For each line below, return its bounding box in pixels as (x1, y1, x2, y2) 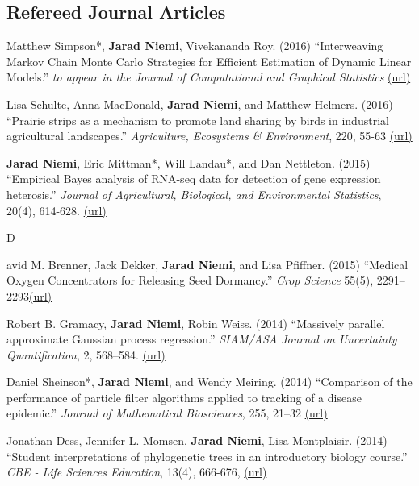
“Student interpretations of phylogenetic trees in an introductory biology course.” (6, 447, 408, 464)
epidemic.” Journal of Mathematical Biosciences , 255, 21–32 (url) (6, 405, 328, 422)
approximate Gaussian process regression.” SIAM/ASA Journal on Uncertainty (6, 330, 397, 347)
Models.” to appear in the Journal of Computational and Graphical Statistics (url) (6, 69, 411, 85)
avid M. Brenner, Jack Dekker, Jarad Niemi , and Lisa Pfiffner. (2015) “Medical (6, 255, 409, 272)
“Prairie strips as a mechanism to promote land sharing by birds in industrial (6, 111, 389, 128)
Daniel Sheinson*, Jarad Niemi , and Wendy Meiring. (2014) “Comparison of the (6, 373, 413, 390)
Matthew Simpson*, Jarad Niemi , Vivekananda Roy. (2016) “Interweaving (6, 37, 383, 54)
